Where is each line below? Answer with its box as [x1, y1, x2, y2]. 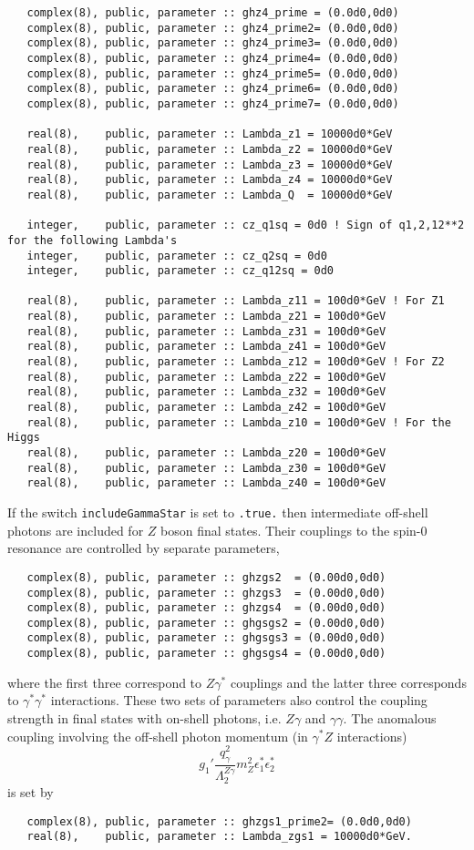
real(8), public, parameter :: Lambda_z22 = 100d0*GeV [26, 370, 386, 384]
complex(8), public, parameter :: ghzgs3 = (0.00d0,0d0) [26, 586, 386, 599]
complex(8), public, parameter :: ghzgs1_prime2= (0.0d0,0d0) [26, 814, 412, 828]
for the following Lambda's [7, 233, 178, 247]
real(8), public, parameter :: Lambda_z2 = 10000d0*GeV [26, 142, 393, 156]
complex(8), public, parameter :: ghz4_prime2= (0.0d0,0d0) [26, 21, 399, 35]
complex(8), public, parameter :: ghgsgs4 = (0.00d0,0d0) [26, 647, 386, 661]
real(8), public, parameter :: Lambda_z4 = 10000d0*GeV [26, 173, 393, 187]
